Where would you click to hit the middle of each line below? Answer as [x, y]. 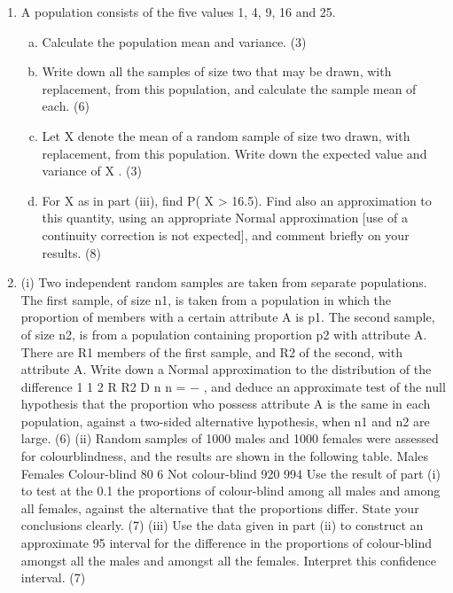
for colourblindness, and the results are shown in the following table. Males [224, 456]
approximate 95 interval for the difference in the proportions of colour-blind [226, 543]
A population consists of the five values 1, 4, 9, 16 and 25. [178, 12]
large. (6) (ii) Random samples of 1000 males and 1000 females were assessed [230, 438]
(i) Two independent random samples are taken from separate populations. [224, 282]
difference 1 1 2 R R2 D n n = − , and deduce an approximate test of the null [233, 386]
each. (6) [66, 106]
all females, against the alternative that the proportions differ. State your [220, 507]
